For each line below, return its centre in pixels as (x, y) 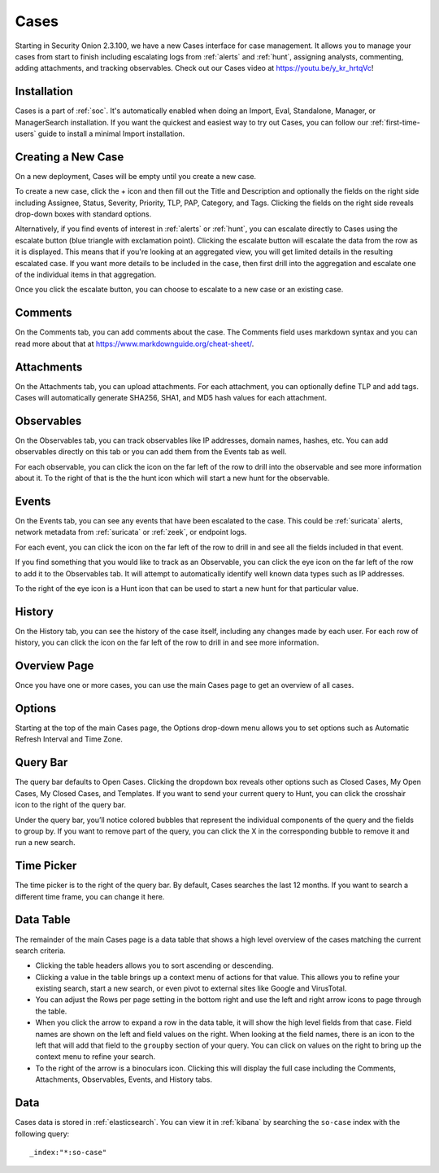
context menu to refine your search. (96, 1057)
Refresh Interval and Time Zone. (69, 739)
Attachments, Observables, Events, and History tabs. (124, 1079)
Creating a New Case (70, 157)
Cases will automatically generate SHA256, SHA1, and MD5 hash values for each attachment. (171, 398)
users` (26, 133)
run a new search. (46, 843)
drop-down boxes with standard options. (83, 214)
